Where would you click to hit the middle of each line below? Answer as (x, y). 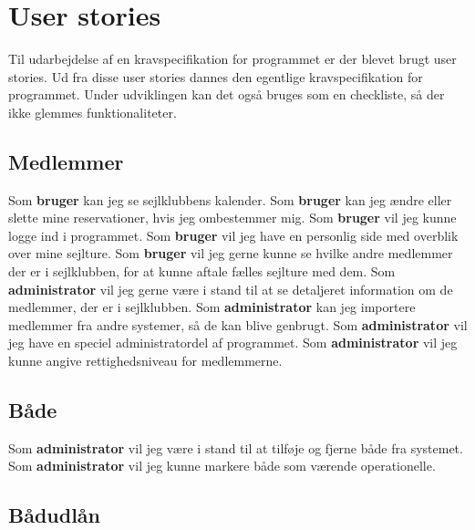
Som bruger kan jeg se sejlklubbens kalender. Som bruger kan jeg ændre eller (230, 199)
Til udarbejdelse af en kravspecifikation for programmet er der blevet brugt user (232, 59)
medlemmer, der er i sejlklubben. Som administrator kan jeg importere (212, 307)
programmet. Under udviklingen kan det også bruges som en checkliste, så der (227, 94)
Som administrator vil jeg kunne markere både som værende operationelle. (222, 466)
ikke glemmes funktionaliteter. (93, 112)
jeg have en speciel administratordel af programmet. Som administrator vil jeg (233, 343)
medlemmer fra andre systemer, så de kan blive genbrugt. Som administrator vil (238, 324)
